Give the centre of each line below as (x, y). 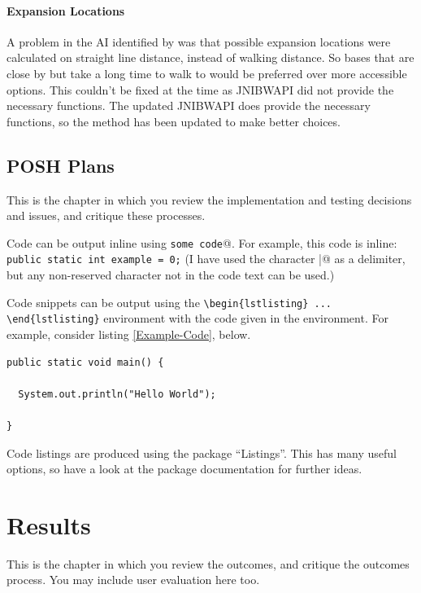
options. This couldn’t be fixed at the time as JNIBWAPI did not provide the (200, 89)
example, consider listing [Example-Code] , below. (129, 334)
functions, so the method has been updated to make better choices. (174, 121)
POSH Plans (61, 165)
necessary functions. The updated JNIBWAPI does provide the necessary (189, 105)
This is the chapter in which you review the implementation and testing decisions (209, 199)
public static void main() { (85, 362)
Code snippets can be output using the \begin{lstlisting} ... (169, 302)
